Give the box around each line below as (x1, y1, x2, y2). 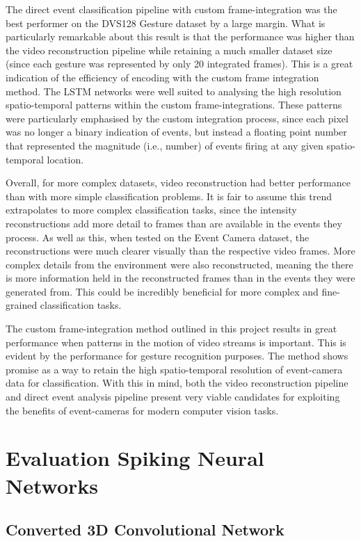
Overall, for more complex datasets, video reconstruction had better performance (6, 175, 351, 190)
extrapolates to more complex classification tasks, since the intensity (6, 202, 297, 217)
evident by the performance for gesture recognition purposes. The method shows (6, 348, 348, 363)
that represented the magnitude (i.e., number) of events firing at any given (6, 138, 323, 152)
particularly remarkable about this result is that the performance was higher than (6, 29, 355, 44)
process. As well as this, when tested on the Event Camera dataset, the (6, 229, 310, 244)
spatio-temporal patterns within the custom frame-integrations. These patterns (6, 97, 342, 112)
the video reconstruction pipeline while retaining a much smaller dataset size (6, 42, 332, 57)
